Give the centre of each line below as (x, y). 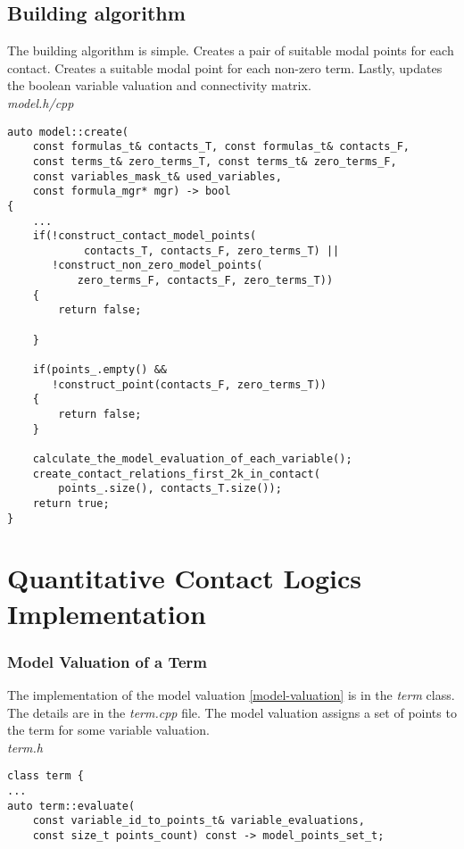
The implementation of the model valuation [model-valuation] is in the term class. (231, 695)
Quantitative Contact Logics (184, 578)
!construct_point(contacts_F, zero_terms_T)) (189, 384)
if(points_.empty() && (99, 370)
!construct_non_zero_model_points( (157, 266)
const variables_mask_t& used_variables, (157, 176)
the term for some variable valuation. (108, 730)
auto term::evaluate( (71, 806)
